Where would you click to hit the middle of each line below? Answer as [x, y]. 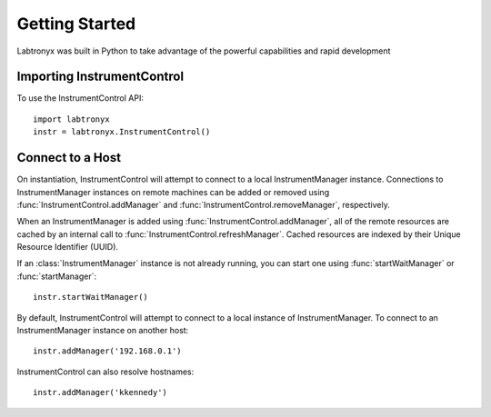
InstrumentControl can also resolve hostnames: [105, 372]
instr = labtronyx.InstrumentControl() [122, 132]
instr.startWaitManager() [91, 297]
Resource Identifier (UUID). [67, 247]
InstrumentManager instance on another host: [103, 331]
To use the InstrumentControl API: [80, 98]
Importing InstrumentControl [100, 77]
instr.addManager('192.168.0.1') [107, 351]
